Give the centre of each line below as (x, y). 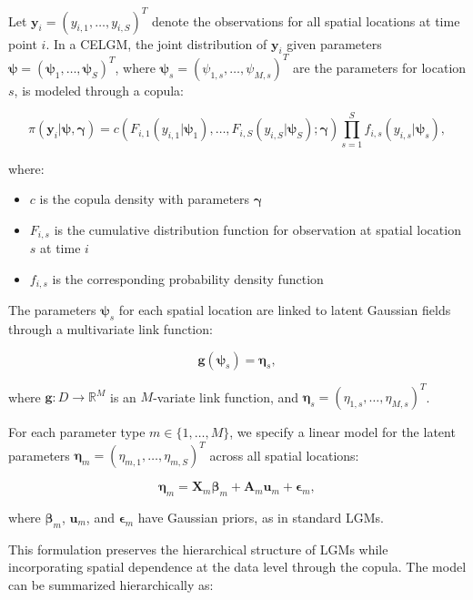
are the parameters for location (380, 67)
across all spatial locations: (284, 455)
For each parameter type (77, 432)
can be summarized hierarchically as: (111, 584)
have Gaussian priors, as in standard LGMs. (261, 517)
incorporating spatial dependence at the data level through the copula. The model (237, 567)
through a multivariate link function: (111, 329)
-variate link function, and (226, 397)
